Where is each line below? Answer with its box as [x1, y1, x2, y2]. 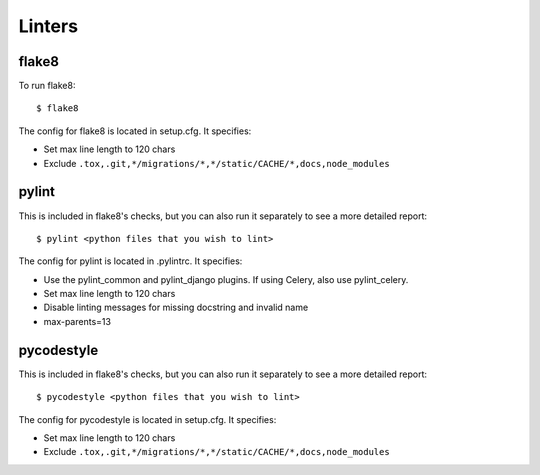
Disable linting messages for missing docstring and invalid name [43, 301, 309, 314]
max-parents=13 [43, 315, 112, 327]
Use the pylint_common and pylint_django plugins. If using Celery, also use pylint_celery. [43, 273, 409, 285]
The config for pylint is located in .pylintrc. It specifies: [18, 255, 243, 267]
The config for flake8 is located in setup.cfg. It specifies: [18, 125, 252, 137]
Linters [18, 15, 79, 37]
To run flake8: [18, 80, 76, 92]
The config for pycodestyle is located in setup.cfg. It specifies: [18, 413, 277, 425]
